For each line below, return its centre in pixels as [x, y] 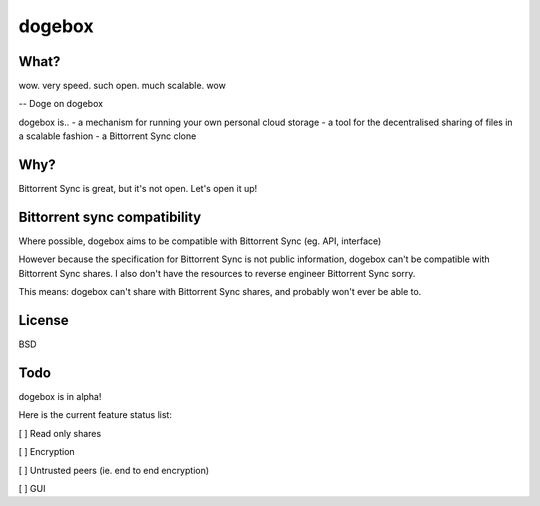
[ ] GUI [32, 488]
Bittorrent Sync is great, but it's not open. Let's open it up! [138, 189]
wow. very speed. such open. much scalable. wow [122, 86]
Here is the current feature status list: [95, 415]
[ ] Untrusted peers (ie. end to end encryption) [114, 470]
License [43, 320]
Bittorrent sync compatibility [110, 216]
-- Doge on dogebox [61, 104]
